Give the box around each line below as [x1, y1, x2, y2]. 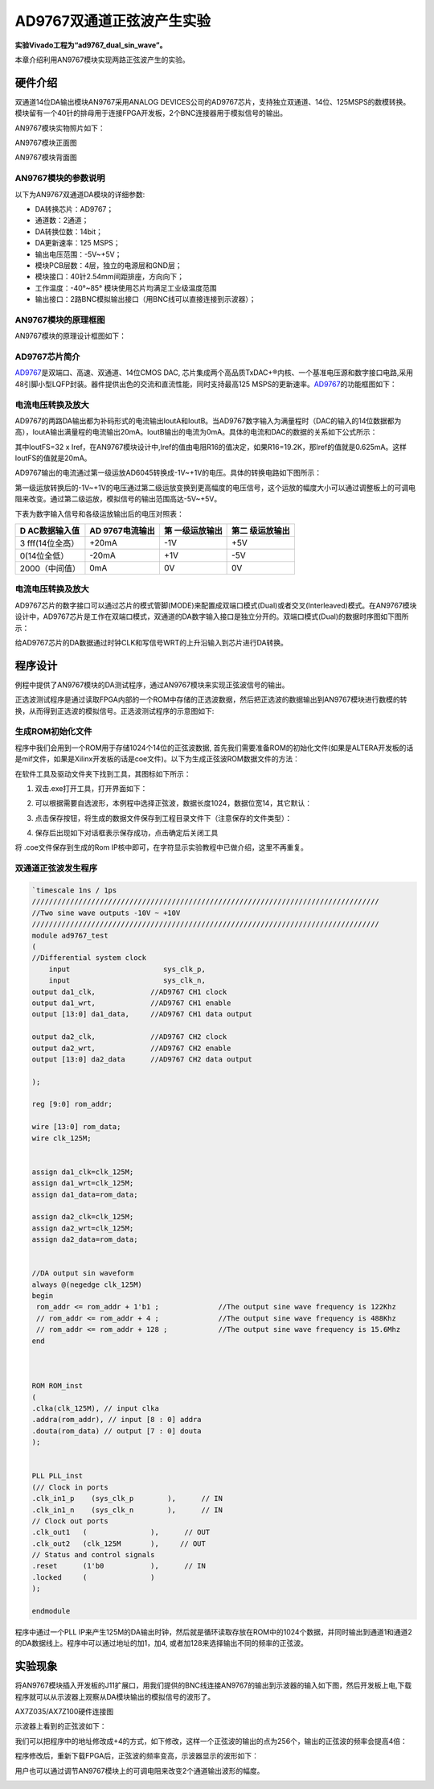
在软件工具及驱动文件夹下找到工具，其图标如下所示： [14, 769, 191, 778]
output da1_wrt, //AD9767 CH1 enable [31, 998, 231, 1008]
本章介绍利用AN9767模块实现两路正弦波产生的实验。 [14, 55, 190, 64]
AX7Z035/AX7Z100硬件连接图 [14, 1707, 114, 1717]
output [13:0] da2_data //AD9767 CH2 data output [31, 1054, 252, 1064]
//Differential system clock [31, 954, 147, 963]
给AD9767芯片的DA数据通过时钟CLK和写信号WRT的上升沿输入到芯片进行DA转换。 [14, 637, 289, 647]
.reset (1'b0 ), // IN [31, 1561, 207, 1571]
